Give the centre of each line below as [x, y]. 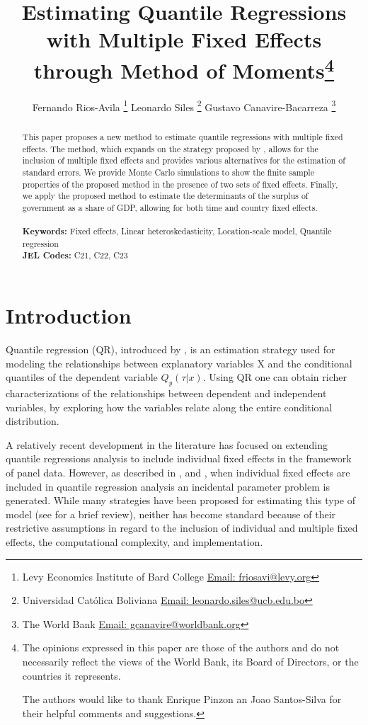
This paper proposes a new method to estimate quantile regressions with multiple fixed [183, 136]
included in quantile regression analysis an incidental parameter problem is [168, 486]
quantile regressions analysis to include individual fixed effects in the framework [179, 458]
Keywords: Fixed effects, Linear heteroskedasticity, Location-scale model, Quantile [177, 232]
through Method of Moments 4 [184, 68]
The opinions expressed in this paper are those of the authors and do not [181, 647]
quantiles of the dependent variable [82, 377]
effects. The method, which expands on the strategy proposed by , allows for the [170, 148]
